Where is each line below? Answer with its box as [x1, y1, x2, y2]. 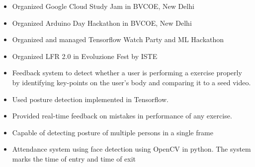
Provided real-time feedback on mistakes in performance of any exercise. [12, 111, 232, 121]
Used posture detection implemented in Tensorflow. [12, 94, 169, 104]
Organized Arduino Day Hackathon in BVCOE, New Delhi [12, 17, 192, 28]
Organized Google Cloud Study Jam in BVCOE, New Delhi [12, 1, 194, 11]
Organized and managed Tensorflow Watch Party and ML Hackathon [12, 34, 224, 45]
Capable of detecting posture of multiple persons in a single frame [12, 127, 213, 137]
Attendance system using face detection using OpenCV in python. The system [12, 144, 251, 154]
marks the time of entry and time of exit [12, 153, 136, 164]
